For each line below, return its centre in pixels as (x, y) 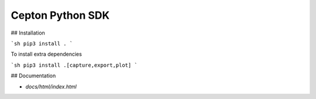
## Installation (28, 33)
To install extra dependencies (46, 54)
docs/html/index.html (51, 86)
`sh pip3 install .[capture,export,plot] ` (74, 65)
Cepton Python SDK (60, 15)
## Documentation (33, 76)
